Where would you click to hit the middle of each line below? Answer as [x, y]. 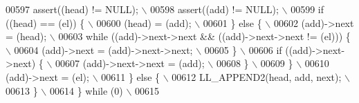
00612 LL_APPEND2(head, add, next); [257, 76]
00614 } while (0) [86, 90]
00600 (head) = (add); [144, 22]
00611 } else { [131, 76]
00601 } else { [232, 22]
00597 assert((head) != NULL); [72, 9]
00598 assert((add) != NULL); [214, 9]
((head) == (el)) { [45, 22]
